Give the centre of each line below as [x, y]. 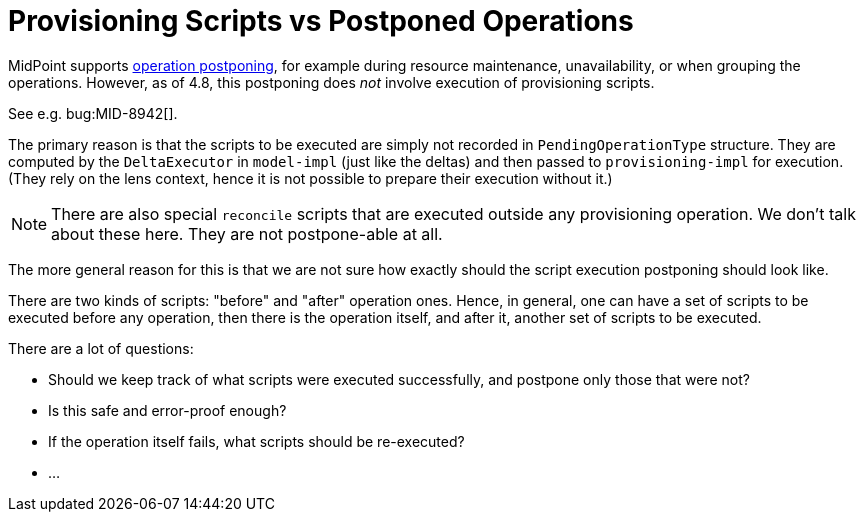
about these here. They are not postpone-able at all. [247, 233]
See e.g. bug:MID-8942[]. [93, 113]
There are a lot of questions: [101, 348]
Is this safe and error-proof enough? [167, 410]
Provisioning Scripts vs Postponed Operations [321, 21]
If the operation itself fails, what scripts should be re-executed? [256, 441]
